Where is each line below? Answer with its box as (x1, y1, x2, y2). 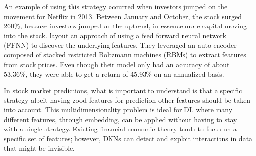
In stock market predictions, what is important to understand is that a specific (4, 85, 242, 95)
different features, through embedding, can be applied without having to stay (4, 114, 237, 124)
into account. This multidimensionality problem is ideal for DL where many (4, 104, 233, 114)
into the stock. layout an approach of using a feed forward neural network (4, 30, 227, 40)
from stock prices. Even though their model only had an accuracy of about (4, 59, 230, 69)
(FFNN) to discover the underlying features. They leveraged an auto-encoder (4, 40, 237, 50)
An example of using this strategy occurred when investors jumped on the (4, 1, 228, 11)
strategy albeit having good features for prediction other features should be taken (4, 95, 251, 105)
